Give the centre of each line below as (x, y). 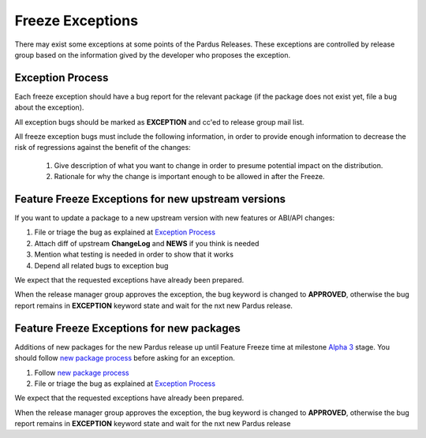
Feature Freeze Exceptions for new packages (127, 328)
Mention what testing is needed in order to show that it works (134, 255)
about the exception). (49, 107)
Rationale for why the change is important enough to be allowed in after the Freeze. (189, 177)
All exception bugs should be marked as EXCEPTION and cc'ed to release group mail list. (159, 122)
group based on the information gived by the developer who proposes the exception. (153, 54)
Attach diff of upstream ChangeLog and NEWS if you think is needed (147, 243)
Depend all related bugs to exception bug (101, 265)
